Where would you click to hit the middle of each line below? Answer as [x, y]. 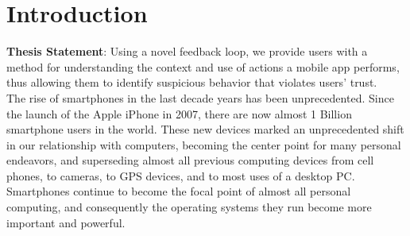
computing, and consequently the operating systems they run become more [189, 207]
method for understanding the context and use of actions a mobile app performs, [203, 66]
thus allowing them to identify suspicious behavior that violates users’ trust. [192, 82]
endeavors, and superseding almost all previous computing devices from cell [190, 160]
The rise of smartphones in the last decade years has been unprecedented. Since [200, 97]
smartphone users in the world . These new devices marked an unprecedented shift [205, 129]
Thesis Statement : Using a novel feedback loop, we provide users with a [187, 51]
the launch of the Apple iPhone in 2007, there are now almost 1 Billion [179, 113]
